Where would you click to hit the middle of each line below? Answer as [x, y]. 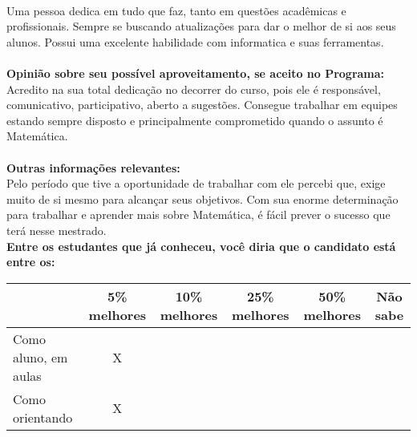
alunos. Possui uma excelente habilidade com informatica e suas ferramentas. [195, 41]
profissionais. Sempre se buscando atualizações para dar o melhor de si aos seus [201, 26]
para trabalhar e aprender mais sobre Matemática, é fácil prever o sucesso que [198, 214]
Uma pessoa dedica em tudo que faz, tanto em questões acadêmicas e [176, 10]
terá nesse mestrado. [57, 230]
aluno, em [40, 357]
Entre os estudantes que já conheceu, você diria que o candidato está [201, 246]
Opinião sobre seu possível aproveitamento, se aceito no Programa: [196, 73]
